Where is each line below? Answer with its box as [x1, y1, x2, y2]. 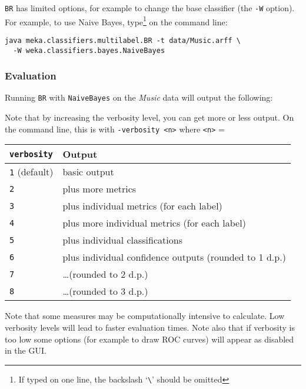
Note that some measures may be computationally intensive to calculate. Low [5, 310, 285, 322]
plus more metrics [62, 182, 137, 196]
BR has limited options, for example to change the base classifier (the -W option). [5, 2, 295, 14]
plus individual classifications [62, 233, 182, 247]
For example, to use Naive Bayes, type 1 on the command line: [5, 14, 228, 28]
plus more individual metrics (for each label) [62, 216, 246, 230]
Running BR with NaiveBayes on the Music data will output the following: [5, 91, 273, 104]
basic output [62, 165, 114, 179]
